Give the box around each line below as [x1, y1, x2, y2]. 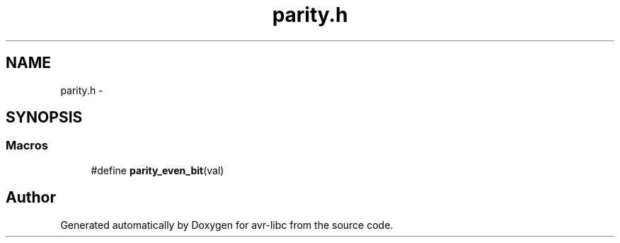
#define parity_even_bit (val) [91, 164, 224, 176]
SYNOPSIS [6, 108, 83, 127]
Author [6, 188, 56, 207]
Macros [6, 138, 48, 153]
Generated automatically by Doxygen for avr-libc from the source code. [60, 218, 394, 231]
